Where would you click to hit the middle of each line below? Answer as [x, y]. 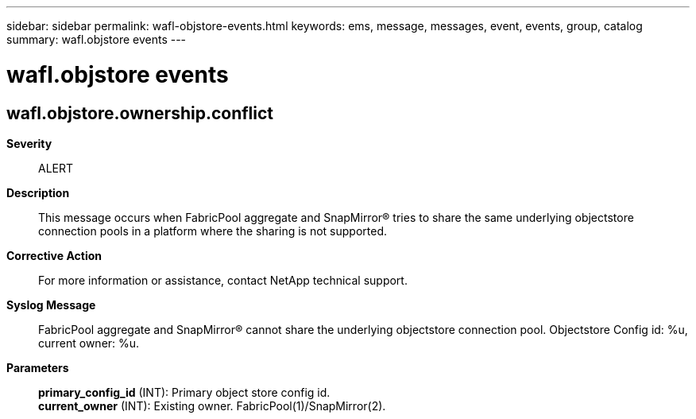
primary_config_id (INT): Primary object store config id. [184, 392]
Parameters [38, 367]
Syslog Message [51, 305]
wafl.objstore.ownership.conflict [140, 113]
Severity [29, 143]
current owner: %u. [89, 343]
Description [38, 192]
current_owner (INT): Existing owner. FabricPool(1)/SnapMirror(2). [212, 405]
